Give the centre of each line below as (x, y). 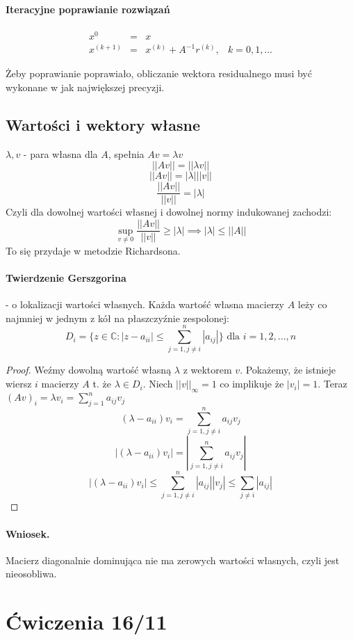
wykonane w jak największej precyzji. (85, 87)
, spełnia (126, 153)
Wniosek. (28, 533)
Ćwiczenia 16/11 (87, 622)
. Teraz (333, 384)
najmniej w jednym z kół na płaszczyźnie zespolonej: (117, 318)
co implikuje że (252, 384)
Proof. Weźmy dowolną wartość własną (89, 370)
